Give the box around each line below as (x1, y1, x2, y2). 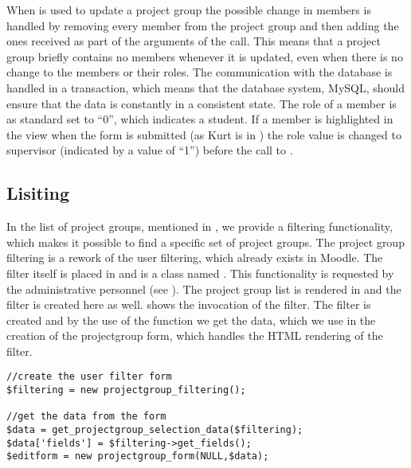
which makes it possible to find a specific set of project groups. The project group (6, 233, 405, 250)
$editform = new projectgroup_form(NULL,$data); (6, 450, 269, 462)
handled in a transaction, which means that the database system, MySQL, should (6, 79, 405, 96)
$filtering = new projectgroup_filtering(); (6, 384, 246, 396)
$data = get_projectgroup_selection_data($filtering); (6, 424, 303, 436)
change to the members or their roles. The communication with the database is (6, 64, 393, 80)
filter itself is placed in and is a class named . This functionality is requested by (6, 264, 394, 281)
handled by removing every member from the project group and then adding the (6, 17, 399, 33)
